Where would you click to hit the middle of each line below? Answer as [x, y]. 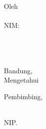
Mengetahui [21, 80]
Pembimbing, [23, 96]
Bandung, [18, 70]
